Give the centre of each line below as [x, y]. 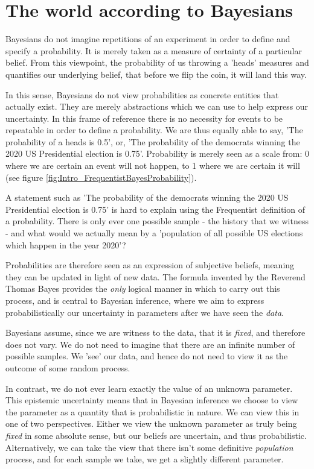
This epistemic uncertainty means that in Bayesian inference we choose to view [152, 400]
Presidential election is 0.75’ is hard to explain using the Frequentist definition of [155, 209]
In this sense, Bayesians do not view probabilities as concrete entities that [142, 94]
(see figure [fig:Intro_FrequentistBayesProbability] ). [101, 177]
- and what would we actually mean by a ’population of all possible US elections [154, 233]
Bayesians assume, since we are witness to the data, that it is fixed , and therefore [155, 332]
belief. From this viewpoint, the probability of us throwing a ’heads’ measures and [157, 62]
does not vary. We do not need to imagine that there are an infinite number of [150, 344]
